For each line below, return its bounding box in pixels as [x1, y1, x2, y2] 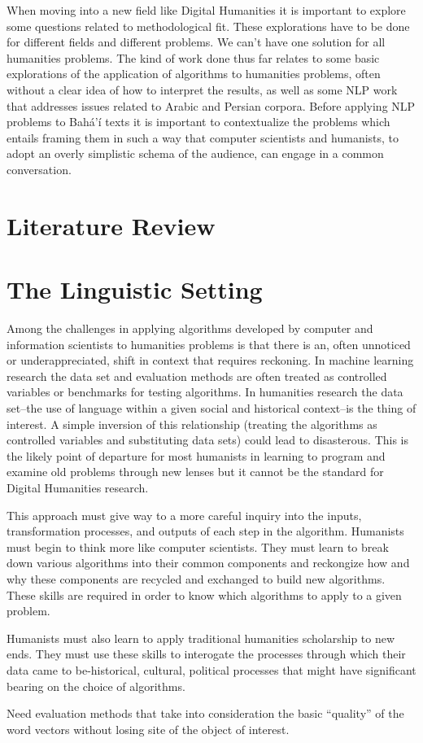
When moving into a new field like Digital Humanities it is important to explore [7, 2, 406, 18]
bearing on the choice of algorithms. [7, 677, 185, 694]
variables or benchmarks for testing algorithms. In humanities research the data [7, 383, 403, 400]
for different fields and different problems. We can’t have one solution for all [7, 33, 386, 50]
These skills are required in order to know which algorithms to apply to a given [7, 586, 402, 603]
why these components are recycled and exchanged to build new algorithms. [7, 570, 386, 587]
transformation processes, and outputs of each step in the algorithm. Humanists [7, 522, 404, 540]
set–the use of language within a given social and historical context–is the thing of [7, 400, 416, 416]
